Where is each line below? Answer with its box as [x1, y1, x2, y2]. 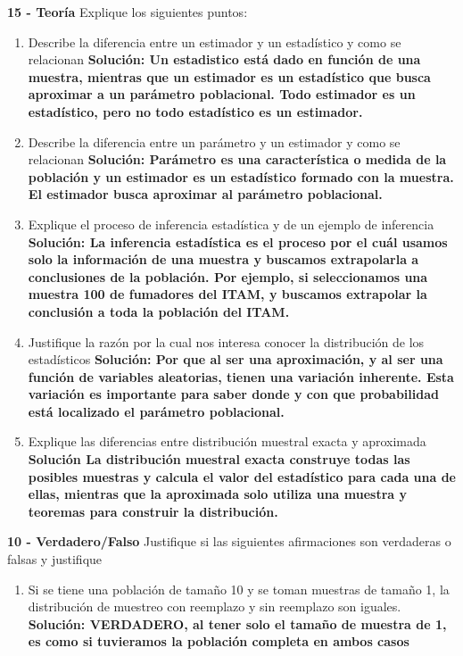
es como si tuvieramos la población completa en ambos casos [28, 632, 409, 651]
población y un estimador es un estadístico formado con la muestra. [28, 167, 454, 186]
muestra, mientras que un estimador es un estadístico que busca [28, 67, 431, 86]
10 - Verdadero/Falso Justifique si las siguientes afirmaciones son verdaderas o [7, 532, 451, 551]
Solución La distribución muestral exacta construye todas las [28, 450, 410, 469]
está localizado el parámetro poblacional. [28, 402, 285, 420]
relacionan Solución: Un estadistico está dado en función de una [28, 50, 421, 69]
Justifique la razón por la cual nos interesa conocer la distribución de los [28, 332, 425, 351]
